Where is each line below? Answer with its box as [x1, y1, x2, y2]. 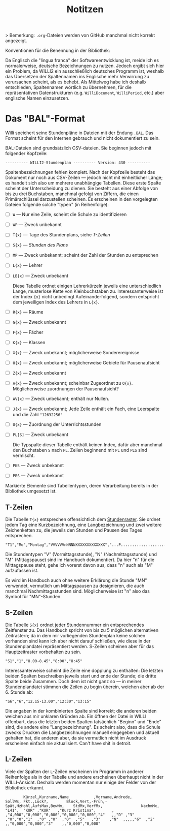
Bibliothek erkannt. [5, 784, 45, 791]
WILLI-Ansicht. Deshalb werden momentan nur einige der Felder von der [5, 779, 156, 785]
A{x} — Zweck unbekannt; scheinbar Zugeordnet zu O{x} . [12, 380, 133, 386]
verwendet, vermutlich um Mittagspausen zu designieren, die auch [5, 583, 145, 589]
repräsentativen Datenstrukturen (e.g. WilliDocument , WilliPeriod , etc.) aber [5, 90, 164, 96]
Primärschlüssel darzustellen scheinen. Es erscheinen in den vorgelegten [5, 196, 158, 202]
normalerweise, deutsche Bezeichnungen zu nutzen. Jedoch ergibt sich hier [5, 63, 164, 69]
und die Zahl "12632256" [12, 412, 63, 418]
